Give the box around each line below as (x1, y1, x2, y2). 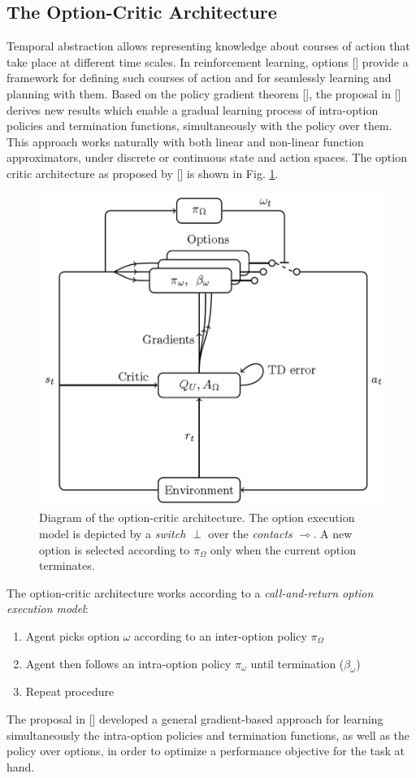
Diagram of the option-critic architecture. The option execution (39, 509, 355, 526)
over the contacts (208, 525, 292, 542)
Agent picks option (25, 627, 119, 644)
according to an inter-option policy (134, 627, 307, 644)
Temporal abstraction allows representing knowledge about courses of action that (6, 37, 410, 54)
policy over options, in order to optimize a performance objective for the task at (6, 742, 405, 759)
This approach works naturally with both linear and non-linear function (6, 133, 364, 150)
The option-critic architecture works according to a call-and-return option (6, 584, 374, 601)
